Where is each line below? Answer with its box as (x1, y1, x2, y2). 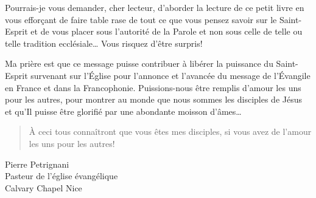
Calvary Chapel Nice (5, 181, 82, 194)
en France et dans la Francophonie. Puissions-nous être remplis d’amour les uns (5, 81, 301, 94)
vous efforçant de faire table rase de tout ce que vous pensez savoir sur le (5, 13, 277, 26)
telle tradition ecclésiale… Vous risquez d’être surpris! (5, 36, 203, 49)
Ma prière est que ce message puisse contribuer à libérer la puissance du (5, 57, 273, 70)
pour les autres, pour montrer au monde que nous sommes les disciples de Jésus (5, 93, 302, 106)
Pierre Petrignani (5, 157, 69, 170)
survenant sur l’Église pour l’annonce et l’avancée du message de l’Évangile (30, 69, 311, 81)
